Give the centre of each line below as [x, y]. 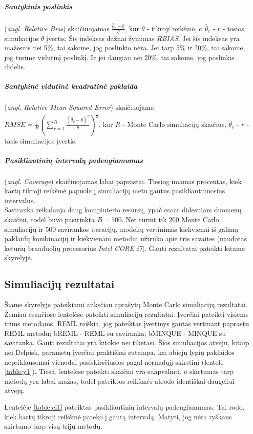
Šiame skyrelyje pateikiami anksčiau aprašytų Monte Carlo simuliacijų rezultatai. [126, 304]
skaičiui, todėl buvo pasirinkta [50, 219]
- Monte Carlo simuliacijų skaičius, [175, 124]
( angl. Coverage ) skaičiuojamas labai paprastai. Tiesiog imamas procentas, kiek [123, 181]
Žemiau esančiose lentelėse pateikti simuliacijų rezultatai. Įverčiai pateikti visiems [126, 314]
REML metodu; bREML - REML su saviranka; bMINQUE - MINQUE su [115, 333]
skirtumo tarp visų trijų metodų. [53, 426]
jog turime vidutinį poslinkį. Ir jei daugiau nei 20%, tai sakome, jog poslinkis [119, 57]
